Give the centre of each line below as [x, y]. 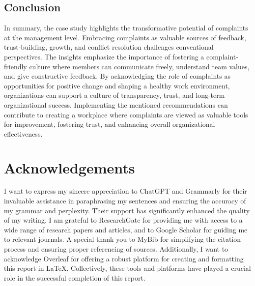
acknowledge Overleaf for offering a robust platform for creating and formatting [124, 258]
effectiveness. [23, 133]
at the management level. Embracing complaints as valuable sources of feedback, [125, 37]
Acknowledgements [70, 167]
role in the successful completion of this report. [75, 277]
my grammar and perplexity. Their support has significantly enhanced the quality [127, 210]
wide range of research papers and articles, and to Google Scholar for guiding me [126, 229]
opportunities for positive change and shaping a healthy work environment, [117, 85]
